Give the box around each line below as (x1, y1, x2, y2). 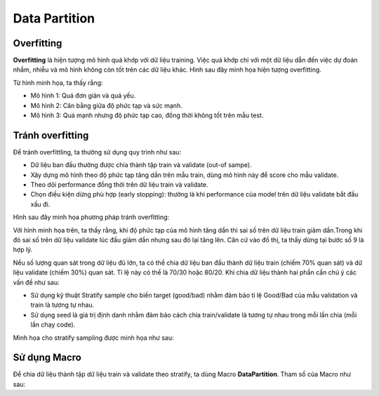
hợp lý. (13, 246, 33, 254)
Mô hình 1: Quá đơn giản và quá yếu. (30, 91, 136, 100)
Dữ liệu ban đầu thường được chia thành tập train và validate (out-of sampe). (30, 161, 252, 169)
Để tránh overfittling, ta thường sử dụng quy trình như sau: (13, 147, 182, 156)
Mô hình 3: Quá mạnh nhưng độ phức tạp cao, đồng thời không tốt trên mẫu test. (30, 111, 264, 119)
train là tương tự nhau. (30, 301, 95, 309)
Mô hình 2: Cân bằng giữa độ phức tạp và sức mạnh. (30, 101, 182, 110)
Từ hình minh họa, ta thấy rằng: (13, 78, 103, 87)
